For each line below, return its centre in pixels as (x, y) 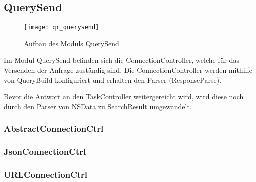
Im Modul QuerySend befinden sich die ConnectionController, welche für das (122, 60)
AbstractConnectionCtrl (54, 128)
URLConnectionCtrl (46, 174)
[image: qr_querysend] (62, 28)
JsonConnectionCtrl (45, 151)
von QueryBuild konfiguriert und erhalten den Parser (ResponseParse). (113, 80)
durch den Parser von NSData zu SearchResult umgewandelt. (98, 106)
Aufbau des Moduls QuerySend (72, 43)
